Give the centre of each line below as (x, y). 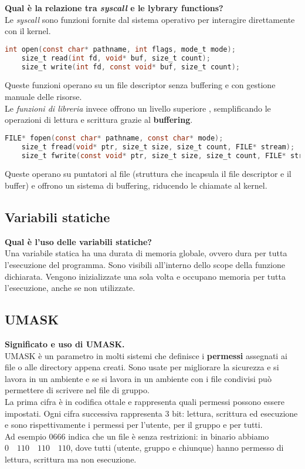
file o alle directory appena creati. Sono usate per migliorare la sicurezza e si (142, 367)
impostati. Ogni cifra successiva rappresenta (84, 413)
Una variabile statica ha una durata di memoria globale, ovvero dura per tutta (146, 253)
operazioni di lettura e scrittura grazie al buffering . (99, 120)
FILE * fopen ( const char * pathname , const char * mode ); (114, 138)
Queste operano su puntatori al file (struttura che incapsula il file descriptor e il (148, 174)
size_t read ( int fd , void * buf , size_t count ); (116, 58)
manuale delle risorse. (43, 96)
